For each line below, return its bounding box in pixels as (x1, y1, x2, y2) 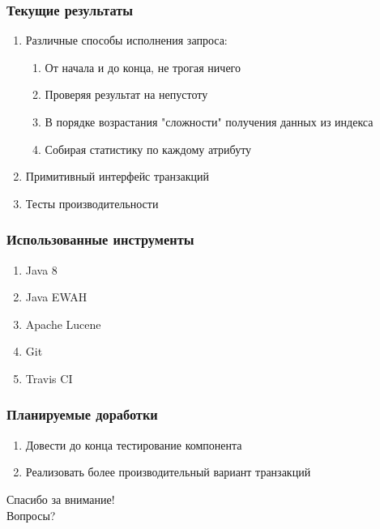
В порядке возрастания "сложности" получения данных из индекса (45, 113, 374, 130)
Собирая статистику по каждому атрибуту (45, 140, 252, 157)
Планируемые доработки (6, 404, 158, 424)
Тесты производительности (25, 194, 159, 211)
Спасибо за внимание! (6, 490, 115, 507)
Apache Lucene (25, 315, 101, 332)
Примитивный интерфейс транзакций (25, 168, 210, 185)
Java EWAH (25, 288, 88, 305)
